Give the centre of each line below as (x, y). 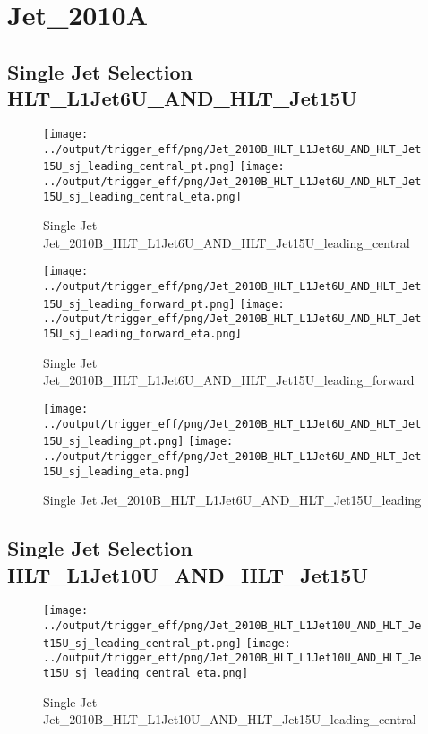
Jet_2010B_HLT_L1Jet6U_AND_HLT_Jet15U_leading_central (227, 242)
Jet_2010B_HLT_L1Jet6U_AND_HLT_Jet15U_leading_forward (229, 380)
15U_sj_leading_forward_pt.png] (139, 304)
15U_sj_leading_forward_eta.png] (142, 334)
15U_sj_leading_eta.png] (117, 471)
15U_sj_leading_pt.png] (114, 442)
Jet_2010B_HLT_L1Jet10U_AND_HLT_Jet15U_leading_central (230, 719)
